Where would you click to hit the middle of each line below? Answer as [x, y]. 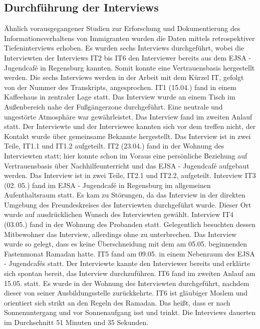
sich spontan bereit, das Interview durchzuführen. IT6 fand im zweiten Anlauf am [130, 273]
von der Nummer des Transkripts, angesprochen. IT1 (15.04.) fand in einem [120, 87]
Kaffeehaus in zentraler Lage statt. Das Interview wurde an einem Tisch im [120, 97]
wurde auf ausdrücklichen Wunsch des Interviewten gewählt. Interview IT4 [119, 214]
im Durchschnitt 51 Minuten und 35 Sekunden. [76, 322]
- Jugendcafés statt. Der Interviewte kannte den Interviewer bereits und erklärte [127, 263]
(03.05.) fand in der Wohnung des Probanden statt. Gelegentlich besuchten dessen [130, 224]
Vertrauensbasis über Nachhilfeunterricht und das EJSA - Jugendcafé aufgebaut [127, 165]
